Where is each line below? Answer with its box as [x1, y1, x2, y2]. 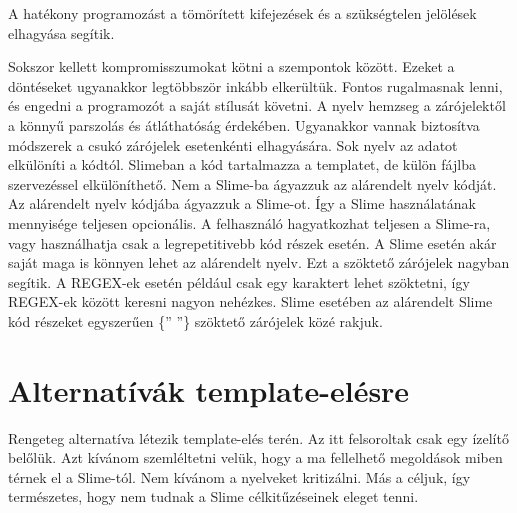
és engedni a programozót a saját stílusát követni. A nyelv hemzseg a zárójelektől [8, 95, 506, 116]
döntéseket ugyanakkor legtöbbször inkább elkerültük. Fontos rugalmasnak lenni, [8, 75, 503, 96]
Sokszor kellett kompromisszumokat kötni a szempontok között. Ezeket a [8, 56, 455, 77]
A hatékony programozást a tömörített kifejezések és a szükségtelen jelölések [8, 3, 477, 23]
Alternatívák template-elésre [8, 369, 410, 410]
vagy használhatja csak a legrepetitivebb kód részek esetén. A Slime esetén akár [8, 232, 497, 253]
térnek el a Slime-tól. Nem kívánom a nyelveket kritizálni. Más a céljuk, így [8, 466, 471, 487]
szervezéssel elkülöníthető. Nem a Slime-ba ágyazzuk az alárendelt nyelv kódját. [8, 173, 497, 194]
